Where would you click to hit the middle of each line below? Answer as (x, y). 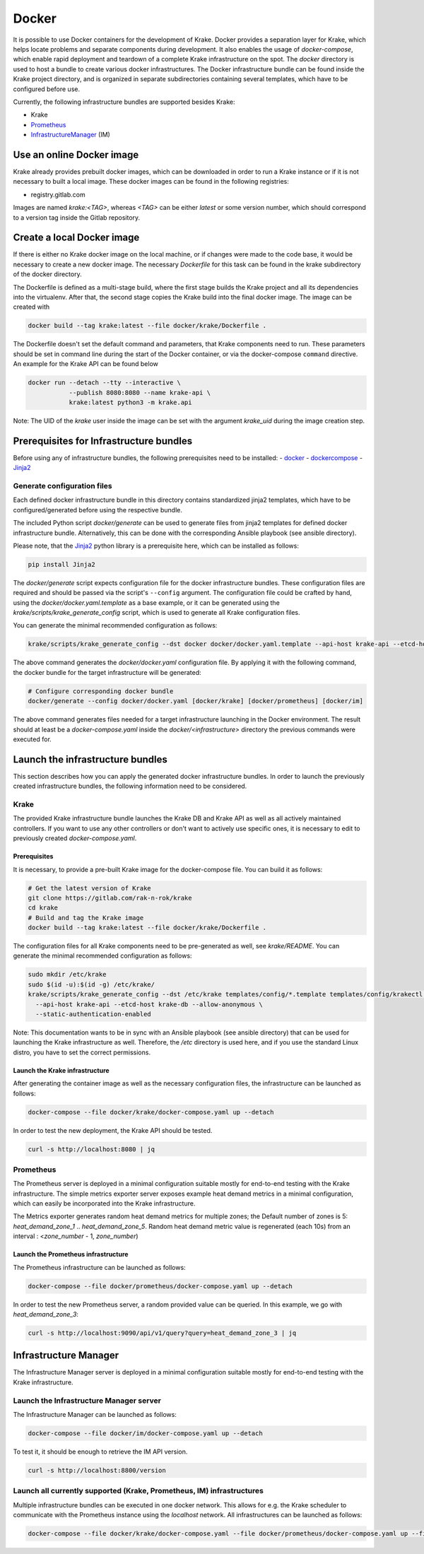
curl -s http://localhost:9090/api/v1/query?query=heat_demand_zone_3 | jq (162, 1333)
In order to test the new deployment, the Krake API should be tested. (113, 1130)
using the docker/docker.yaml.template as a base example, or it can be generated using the (147, 602)
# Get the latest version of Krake (89, 888)
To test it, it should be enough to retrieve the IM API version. (100, 1452)
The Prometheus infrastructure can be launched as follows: (100, 1267)
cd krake (43, 908)
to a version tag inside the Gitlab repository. (77, 217)
